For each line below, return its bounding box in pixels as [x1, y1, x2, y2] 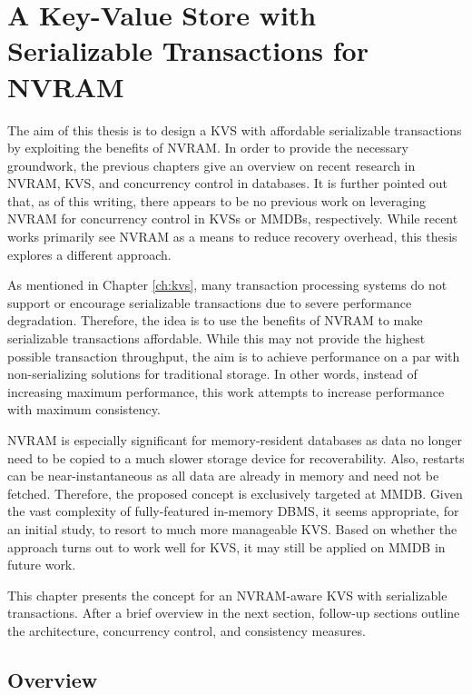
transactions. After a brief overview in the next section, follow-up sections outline [7, 603, 460, 622]
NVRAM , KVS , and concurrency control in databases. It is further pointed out [7, 174, 447, 193]
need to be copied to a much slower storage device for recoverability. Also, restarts [7, 448, 465, 467]
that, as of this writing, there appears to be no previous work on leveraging [7, 191, 427, 210]
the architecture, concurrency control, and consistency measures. [7, 621, 366, 640]
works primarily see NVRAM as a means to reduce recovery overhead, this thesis [7, 227, 457, 246]
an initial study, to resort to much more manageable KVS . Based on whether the [7, 519, 457, 538]
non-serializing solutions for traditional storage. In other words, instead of [7, 364, 418, 383]
